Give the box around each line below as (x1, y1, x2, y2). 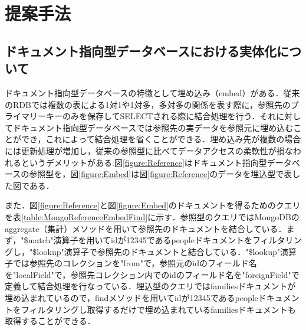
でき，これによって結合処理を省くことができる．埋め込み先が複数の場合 (21, 133, 301, 145)
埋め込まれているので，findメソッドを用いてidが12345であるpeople (5, 292, 258, 304)
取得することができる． (5, 315, 96, 327)
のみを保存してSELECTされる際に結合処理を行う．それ (62, 110, 277, 122)
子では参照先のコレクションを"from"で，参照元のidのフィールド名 (5, 257, 257, 269)
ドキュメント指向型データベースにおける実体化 (5, 41, 277, 60)
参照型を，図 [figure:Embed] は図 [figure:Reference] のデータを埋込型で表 (29, 168, 292, 180)
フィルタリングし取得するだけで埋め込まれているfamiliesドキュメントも (21, 303, 296, 315)
